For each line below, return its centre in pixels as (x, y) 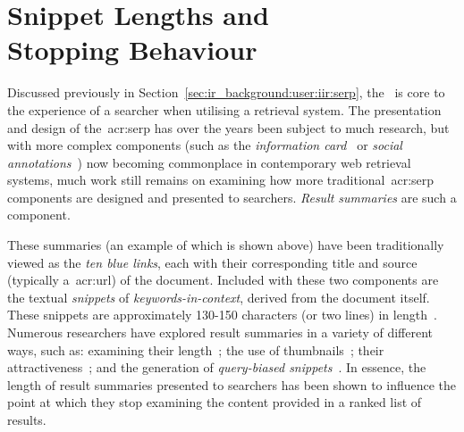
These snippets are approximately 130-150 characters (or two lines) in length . (222, 315)
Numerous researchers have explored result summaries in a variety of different (220, 332)
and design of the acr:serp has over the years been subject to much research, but (228, 127)
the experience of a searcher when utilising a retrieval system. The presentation (224, 109)
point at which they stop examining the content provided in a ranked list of (215, 402)
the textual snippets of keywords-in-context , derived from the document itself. (219, 297)
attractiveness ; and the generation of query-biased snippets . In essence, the (217, 367)
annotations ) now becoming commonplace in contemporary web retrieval (209, 162)
